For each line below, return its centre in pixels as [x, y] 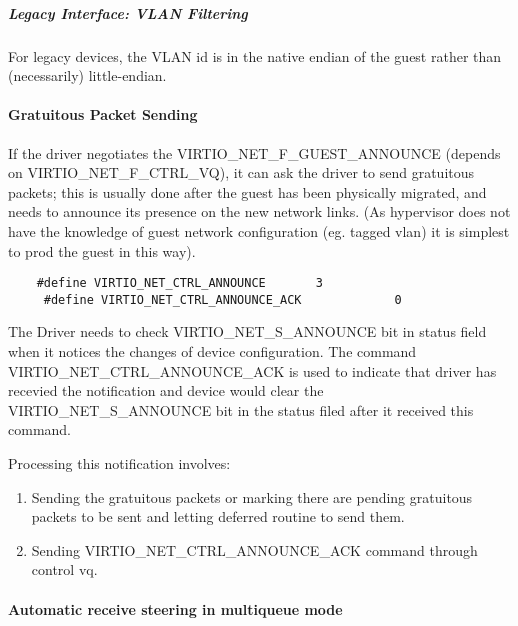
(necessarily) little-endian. [87, 75]
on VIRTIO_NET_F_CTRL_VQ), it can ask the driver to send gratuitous [241, 172]
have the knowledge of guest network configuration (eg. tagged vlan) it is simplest [259, 230]
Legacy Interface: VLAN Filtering [128, 12]
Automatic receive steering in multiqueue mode [175, 608]
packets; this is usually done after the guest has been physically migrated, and [247, 191]
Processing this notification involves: [119, 462]
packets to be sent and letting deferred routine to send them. [218, 516]
